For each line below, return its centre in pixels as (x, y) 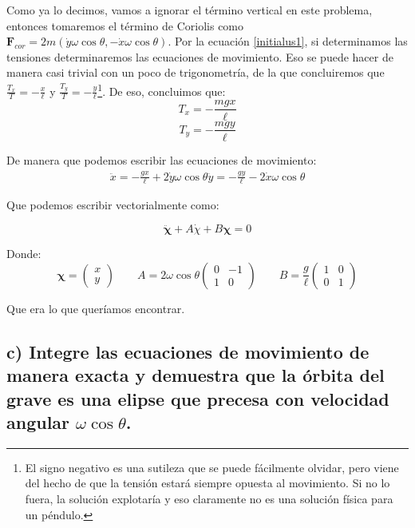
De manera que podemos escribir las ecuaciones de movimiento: (162, 159)
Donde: (24, 254)
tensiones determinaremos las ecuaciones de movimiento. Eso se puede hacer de (200, 56)
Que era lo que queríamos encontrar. (96, 308)
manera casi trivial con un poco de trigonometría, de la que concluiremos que (196, 72)
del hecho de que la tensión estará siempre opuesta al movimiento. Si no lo (207, 483)
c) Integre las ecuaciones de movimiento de (188, 351)
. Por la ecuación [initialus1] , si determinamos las (288, 41)
